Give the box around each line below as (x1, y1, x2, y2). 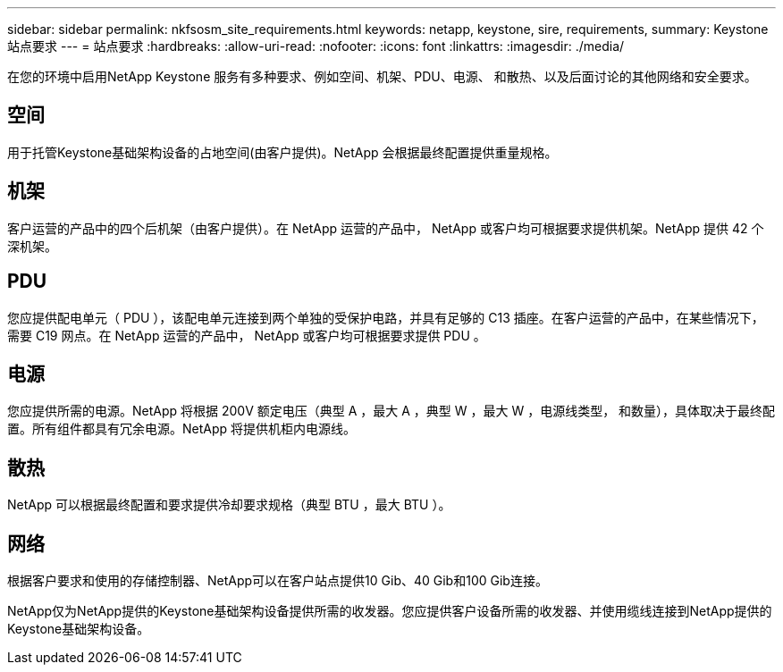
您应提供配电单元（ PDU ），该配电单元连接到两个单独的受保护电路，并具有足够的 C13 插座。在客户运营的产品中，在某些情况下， (7, 309, 764, 325)
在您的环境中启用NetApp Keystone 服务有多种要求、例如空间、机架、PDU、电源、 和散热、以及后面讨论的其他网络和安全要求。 (7, 69, 757, 84)
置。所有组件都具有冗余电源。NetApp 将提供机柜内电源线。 (7, 421, 357, 437)
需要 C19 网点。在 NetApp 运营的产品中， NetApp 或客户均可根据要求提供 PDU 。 (7, 327, 486, 343)
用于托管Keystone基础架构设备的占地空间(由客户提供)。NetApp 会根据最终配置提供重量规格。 (7, 144, 558, 160)
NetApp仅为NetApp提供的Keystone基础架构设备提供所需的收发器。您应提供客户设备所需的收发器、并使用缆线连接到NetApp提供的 (7, 603, 772, 619)
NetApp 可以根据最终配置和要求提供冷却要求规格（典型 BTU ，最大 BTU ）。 (7, 497, 451, 513)
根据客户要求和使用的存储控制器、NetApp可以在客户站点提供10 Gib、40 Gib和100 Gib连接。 (7, 573, 548, 589)
